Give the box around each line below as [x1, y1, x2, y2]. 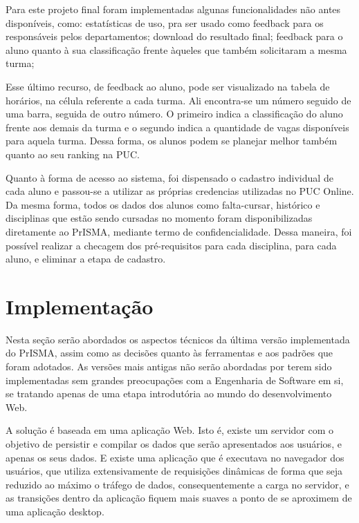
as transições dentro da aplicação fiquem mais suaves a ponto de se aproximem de [6, 491, 352, 505]
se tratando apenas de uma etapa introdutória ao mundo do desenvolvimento [6, 386, 332, 401]
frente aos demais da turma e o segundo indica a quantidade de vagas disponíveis [6, 120, 349, 134]
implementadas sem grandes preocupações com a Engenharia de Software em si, [6, 372, 344, 387]
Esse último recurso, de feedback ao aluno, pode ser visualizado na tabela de [6, 79, 330, 93]
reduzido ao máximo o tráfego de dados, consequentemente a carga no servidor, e [6, 477, 349, 491]
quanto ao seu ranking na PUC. [6, 146, 140, 161]
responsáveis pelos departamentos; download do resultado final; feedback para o [6, 29, 343, 44]
